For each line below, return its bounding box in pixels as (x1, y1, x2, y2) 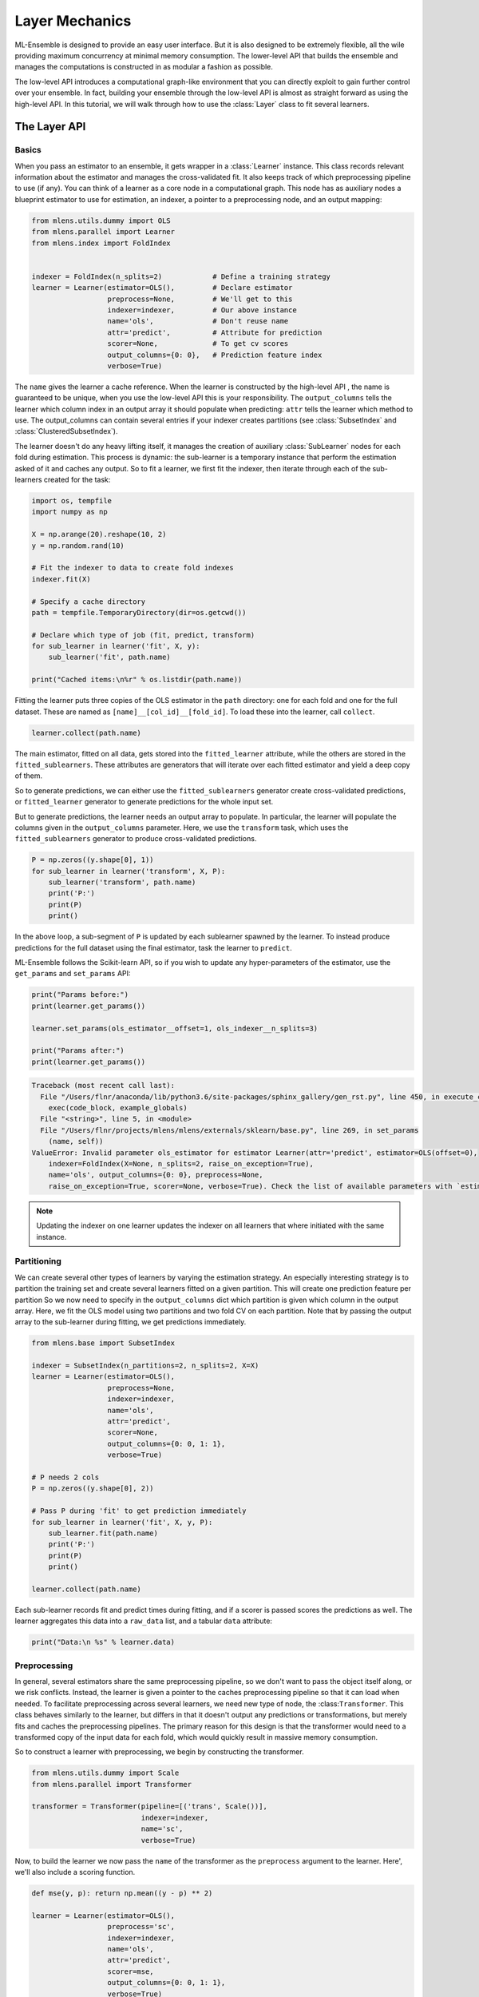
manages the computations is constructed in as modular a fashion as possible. (14, 62, 273, 72)
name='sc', (141, 1824, 184, 1833)
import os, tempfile (31, 496, 112, 505)
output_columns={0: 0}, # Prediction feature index (107, 350, 323, 359)
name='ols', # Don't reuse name (107, 316, 289, 326)
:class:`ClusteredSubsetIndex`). (14, 427, 118, 436)
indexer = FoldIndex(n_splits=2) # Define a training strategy (31, 272, 331, 281)
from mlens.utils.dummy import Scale (31, 1769, 180, 1777)
